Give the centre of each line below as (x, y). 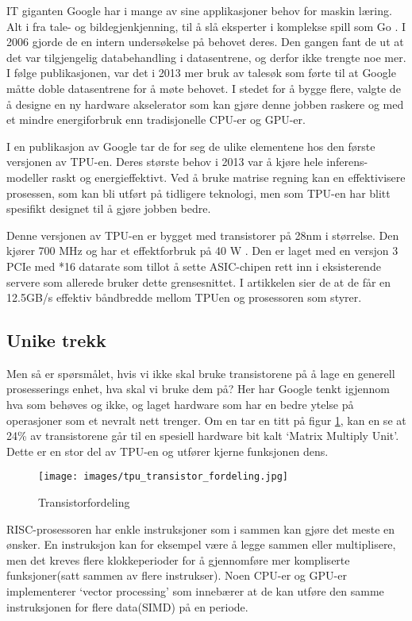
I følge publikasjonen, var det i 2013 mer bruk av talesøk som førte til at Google (201, 73)
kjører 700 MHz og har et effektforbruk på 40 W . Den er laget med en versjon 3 (202, 251)
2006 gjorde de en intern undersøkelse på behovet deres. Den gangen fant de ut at (205, 42)
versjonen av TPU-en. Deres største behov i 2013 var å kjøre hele (165, 162)
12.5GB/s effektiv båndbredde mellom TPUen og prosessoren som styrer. (184, 297)
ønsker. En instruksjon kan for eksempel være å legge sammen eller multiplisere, (201, 544)
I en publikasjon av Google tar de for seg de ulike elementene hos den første (191, 146)
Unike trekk (56, 340)
